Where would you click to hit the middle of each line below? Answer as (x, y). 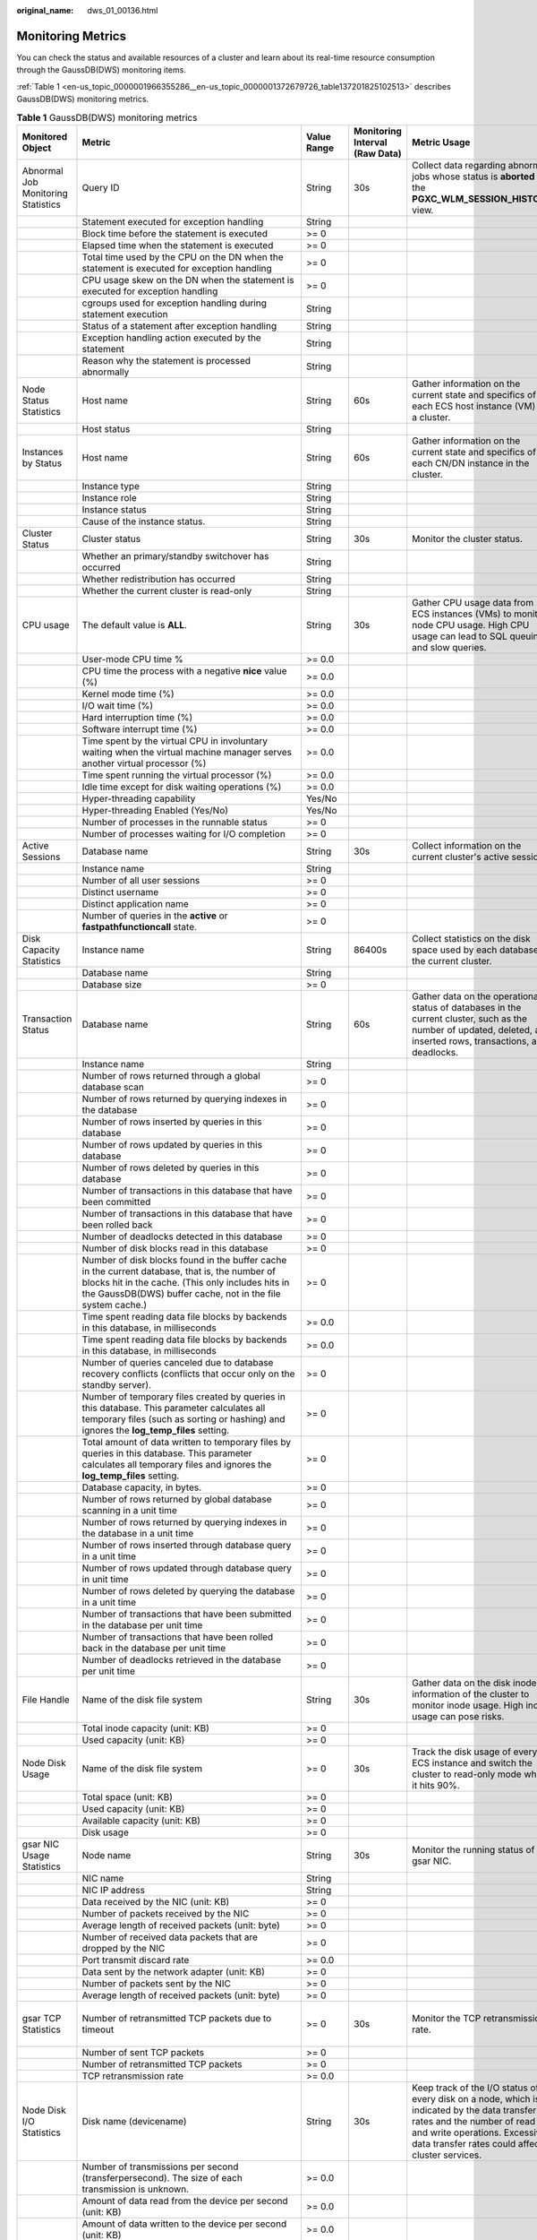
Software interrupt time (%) (140, 728)
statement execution (125, 314)
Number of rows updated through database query (187, 1568)
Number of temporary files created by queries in (183, 1396)
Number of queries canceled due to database (178, 1362)
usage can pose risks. (458, 1716)
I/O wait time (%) (118, 705)
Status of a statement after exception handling (179, 325)
